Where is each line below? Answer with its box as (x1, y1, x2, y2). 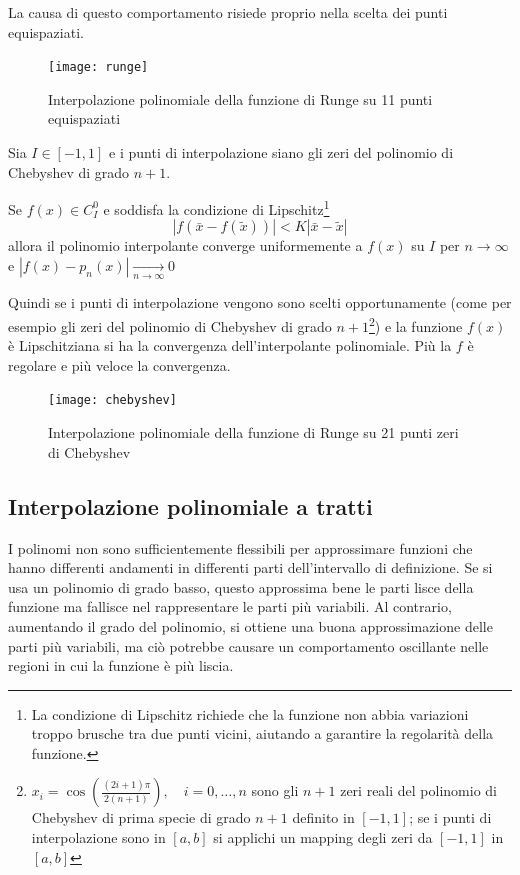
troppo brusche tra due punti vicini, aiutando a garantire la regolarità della (31, 723, 494, 744)
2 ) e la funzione (368, 313, 463, 336)
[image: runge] (48, 60, 149, 75)
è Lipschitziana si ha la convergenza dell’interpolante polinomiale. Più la (8, 335, 452, 356)
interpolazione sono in (31, 827, 166, 848)
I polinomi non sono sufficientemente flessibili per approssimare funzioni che (8, 537, 473, 558)
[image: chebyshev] (48, 393, 177, 408)
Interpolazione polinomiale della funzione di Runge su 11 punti (48, 88, 433, 109)
